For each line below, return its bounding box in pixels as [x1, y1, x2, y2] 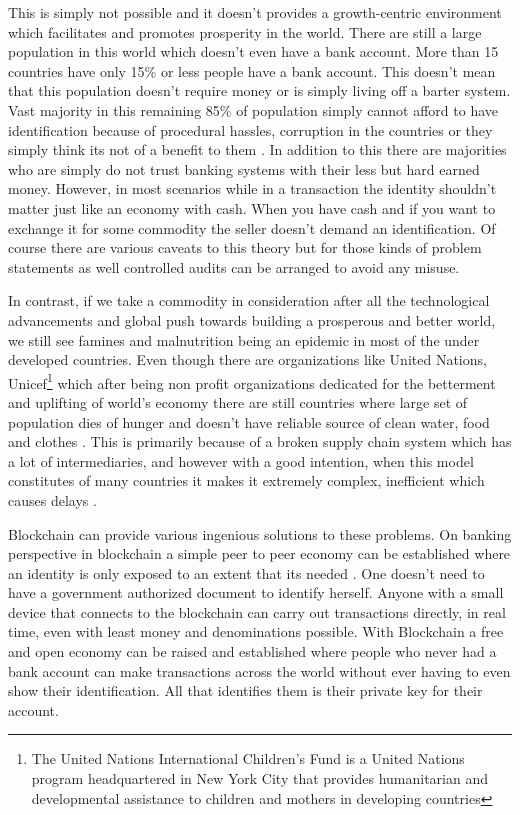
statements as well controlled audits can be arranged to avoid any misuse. [8, 256, 460, 277]
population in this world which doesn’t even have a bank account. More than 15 [8, 41, 499, 62]
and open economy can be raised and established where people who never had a [8, 641, 497, 662]
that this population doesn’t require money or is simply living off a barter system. [8, 80, 511, 101]
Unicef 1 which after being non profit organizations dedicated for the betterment [8, 369, 496, 393]
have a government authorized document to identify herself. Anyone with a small [8, 582, 504, 603]
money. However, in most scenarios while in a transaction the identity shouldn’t [8, 178, 497, 199]
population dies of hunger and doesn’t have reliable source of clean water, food [8, 411, 490, 432]
